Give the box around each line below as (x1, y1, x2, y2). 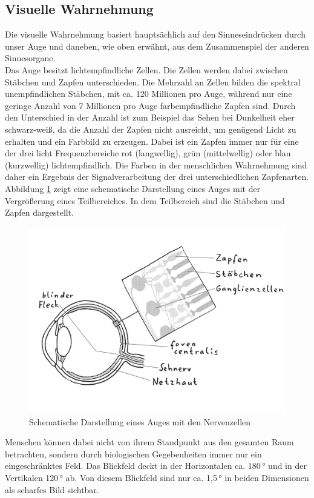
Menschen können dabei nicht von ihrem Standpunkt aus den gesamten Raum (5, 436, 294, 448)
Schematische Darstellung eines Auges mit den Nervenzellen (29, 415, 251, 428)
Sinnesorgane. (5, 51, 56, 64)
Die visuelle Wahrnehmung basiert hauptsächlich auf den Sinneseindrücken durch (5, 28, 306, 41)
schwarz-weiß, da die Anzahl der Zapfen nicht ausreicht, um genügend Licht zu (5, 122, 296, 135)
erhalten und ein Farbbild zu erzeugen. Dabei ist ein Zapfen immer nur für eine (5, 134, 299, 147)
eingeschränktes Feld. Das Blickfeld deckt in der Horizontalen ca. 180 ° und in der (5, 459, 307, 472)
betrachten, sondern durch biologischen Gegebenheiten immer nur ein (5, 447, 262, 460)
